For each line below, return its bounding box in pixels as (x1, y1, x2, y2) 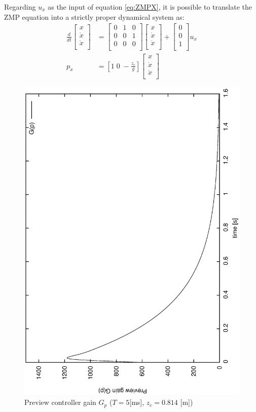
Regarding (4, 2, 36, 12)
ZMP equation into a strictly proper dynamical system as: (4, 11, 185, 22)
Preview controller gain (24, 397, 96, 407)
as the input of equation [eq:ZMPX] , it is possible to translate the (48, 2, 252, 12)
